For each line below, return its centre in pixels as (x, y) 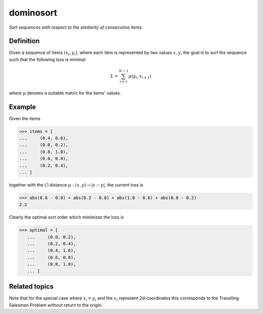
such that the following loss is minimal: (48, 59)
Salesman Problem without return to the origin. (56, 305)
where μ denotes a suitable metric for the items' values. (65, 93)
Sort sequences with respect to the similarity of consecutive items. (76, 27)
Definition (24, 41)
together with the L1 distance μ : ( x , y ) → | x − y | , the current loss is (76, 185)
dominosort (33, 13)
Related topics (31, 286)
